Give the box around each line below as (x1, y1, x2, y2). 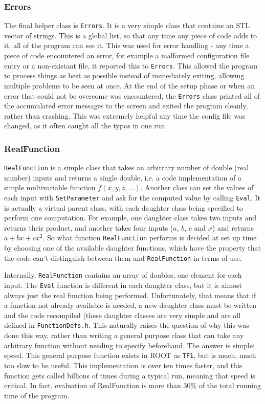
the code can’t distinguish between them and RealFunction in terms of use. (4, 252, 242, 263)
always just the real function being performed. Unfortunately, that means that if (4, 289, 256, 300)
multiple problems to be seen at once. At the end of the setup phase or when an (4, 80, 255, 91)
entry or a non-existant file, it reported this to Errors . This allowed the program (4, 60, 258, 71)
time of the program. (4, 390, 70, 400)
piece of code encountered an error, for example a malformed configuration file (4, 50, 250, 61)
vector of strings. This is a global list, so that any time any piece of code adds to (4, 30, 257, 40)
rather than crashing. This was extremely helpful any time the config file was (4, 110, 246, 121)
